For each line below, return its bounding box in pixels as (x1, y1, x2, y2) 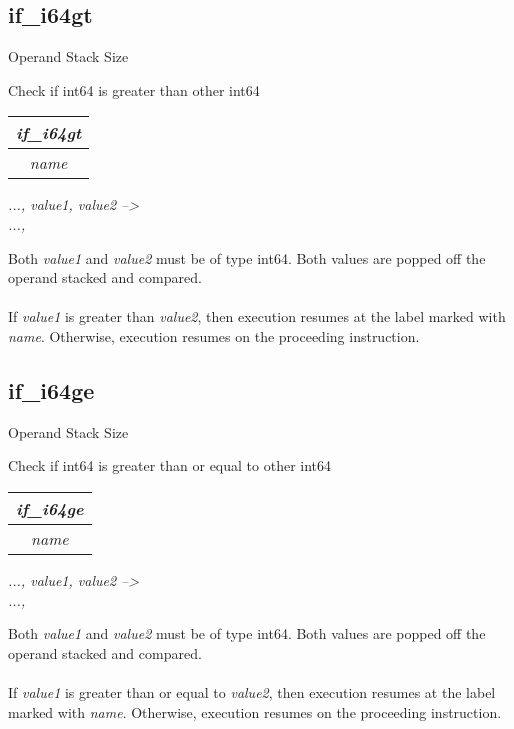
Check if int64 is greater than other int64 (8, 79, 260, 100)
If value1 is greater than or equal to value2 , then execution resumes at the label (8, 681, 496, 702)
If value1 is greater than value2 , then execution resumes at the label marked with (8, 306, 506, 327)
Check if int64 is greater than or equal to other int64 (8, 455, 332, 476)
